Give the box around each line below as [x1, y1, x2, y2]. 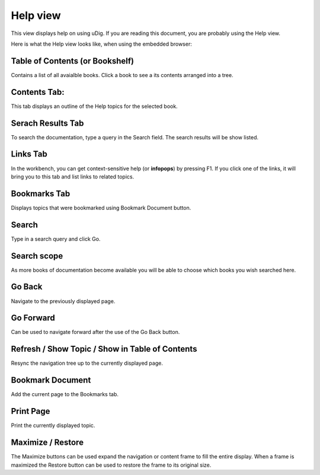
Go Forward [11, 313, 56, 323]
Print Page [11, 406, 50, 416]
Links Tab [11, 149, 47, 160]
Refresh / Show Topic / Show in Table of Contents [11, 344, 197, 354]
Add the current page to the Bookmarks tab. [11, 391, 119, 398]
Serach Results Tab [11, 118, 84, 128]
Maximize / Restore [11, 438, 84, 448]
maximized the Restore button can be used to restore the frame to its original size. [11, 461, 212, 468]
